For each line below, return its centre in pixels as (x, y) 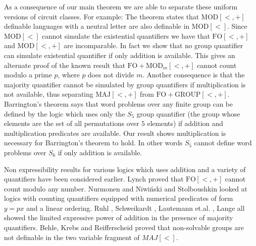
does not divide (111, 75)
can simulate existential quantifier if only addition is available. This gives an (120, 55)
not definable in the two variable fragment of (72, 237)
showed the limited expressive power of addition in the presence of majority (119, 217)
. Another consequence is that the (194, 75)
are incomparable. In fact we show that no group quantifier (153, 45)
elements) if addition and (185, 123)
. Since (237, 26)
